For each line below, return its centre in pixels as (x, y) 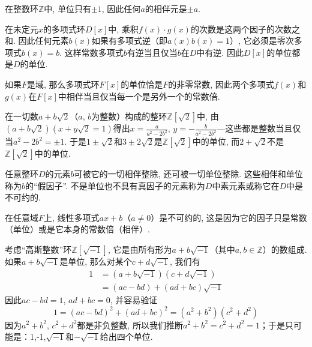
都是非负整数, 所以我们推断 (130, 324)
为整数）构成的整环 (129, 116)
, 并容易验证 (134, 300)
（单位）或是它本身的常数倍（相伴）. (77, 229)
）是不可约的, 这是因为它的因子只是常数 (229, 217)
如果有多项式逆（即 (130, 41)
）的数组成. (285, 249)
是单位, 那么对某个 (96, 261)
